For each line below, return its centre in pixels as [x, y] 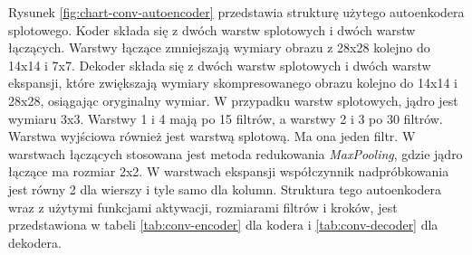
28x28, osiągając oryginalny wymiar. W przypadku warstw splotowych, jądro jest [233, 100]
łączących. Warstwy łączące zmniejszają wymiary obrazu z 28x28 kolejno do [219, 47]
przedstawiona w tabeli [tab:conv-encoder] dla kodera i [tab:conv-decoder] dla [223, 225]
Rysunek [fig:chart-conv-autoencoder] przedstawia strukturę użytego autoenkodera [236, 12]
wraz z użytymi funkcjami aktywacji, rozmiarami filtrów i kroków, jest [203, 207]
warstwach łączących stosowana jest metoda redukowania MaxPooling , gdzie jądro [236, 153]
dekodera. [35, 242]
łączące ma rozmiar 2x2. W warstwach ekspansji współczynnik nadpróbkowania [229, 171]
